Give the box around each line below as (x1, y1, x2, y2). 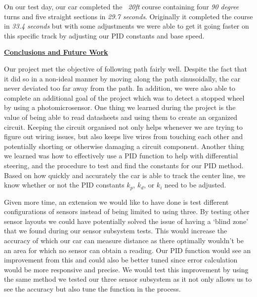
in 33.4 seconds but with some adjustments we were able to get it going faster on (4, 21, 249, 31)
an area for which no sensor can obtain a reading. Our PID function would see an (4, 245, 251, 255)
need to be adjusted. (164, 180, 226, 190)
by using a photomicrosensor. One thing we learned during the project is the (4, 102, 236, 112)
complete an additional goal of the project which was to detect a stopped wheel (4, 92, 245, 103)
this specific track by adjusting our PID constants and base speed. (4, 30, 205, 40)
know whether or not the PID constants (4, 180, 125, 190)
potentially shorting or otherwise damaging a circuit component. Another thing (4, 141, 244, 151)
